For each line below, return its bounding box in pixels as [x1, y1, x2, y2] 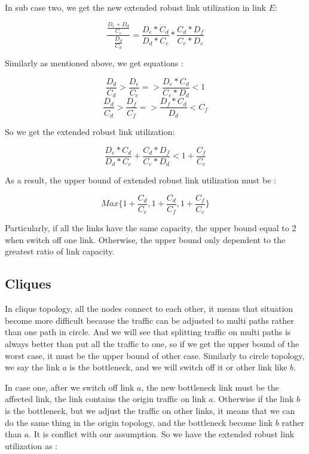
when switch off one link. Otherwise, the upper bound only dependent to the [5, 233, 286, 246]
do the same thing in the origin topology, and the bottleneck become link [5, 416, 273, 428]
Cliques [5, 274, 51, 293]
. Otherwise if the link [213, 392, 294, 405]
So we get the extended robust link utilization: [5, 125, 175, 137]
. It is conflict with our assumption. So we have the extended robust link [29, 428, 295, 440]
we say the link [5, 361, 60, 373]
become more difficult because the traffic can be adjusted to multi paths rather [5, 314, 294, 326]
